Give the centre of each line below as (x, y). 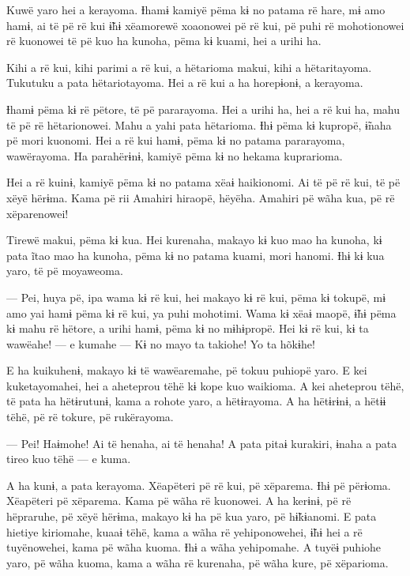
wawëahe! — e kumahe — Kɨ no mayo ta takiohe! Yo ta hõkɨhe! (161, 343)
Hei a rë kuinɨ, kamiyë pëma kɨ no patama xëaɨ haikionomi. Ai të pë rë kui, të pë (203, 182)
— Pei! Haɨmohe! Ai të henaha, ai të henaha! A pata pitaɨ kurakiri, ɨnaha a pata (202, 443)
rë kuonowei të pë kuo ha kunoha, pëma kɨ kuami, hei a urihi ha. (164, 41)
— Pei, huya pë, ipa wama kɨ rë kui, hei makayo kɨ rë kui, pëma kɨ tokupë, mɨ (196, 297)
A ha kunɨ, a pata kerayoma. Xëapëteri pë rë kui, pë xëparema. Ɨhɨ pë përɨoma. (199, 485)
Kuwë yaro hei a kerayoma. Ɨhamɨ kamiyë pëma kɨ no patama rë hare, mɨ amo (196, 9)
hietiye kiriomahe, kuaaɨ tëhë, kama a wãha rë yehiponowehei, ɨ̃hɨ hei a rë (184, 531)
